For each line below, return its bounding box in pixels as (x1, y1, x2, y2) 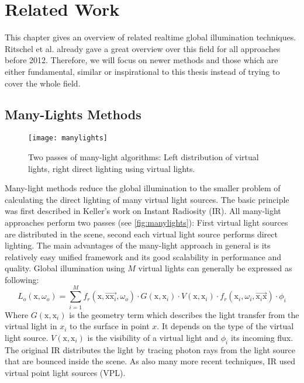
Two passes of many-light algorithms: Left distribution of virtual (28, 150, 259, 163)
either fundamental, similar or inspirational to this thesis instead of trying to (5, 65, 280, 77)
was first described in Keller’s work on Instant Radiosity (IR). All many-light (5, 205, 281, 217)
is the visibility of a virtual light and (87, 331, 219, 343)
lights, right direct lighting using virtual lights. (28, 162, 195, 174)
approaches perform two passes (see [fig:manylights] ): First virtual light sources (5, 216, 288, 228)
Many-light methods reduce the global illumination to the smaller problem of (5, 182, 281, 194)
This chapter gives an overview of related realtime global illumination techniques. (5, 31, 296, 43)
